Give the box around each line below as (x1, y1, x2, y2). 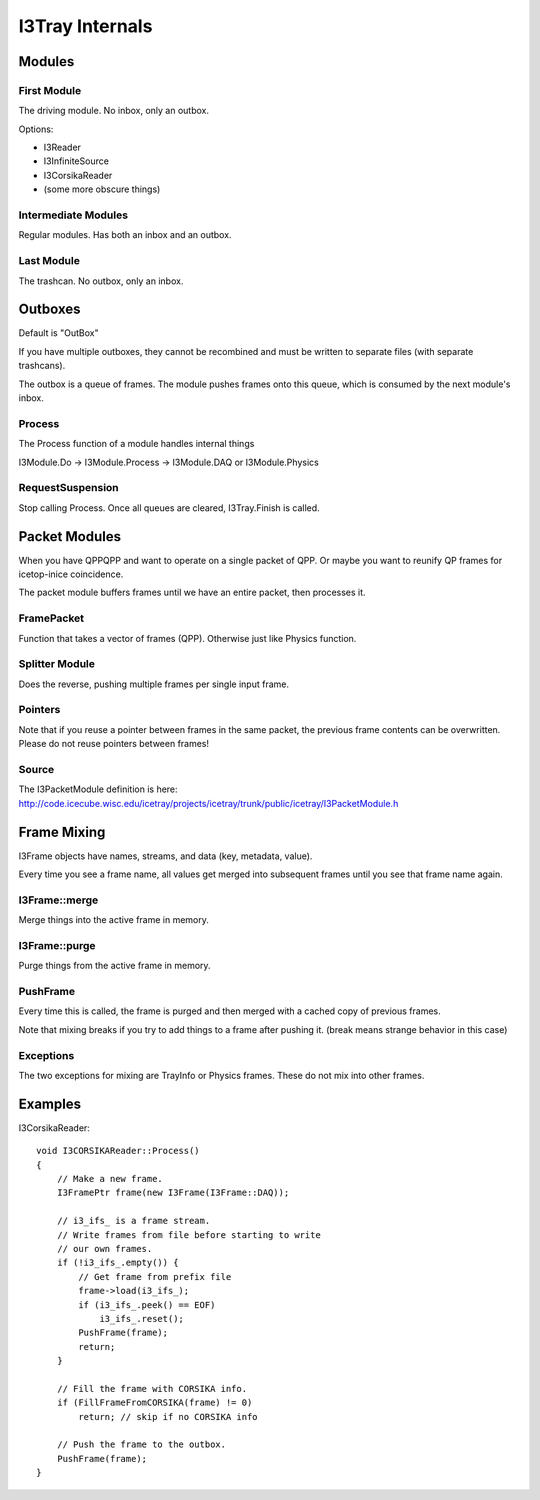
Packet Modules (18, 528, 122, 545)
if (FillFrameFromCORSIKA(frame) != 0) (56, 1397, 253, 1409)
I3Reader (43, 141, 82, 154)
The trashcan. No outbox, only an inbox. (18, 275, 184, 287)
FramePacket (18, 611, 85, 625)
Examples (18, 1095, 82, 1112)
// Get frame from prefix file (78, 1271, 232, 1282)
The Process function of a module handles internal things (18, 438, 255, 450)
